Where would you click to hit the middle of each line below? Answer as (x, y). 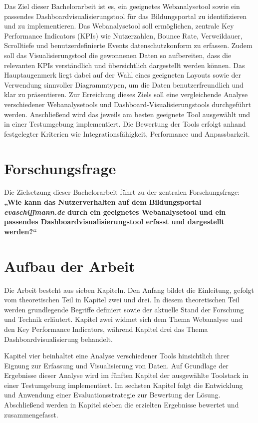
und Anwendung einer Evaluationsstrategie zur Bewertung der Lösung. (112, 395)
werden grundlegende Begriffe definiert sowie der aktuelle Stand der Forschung (124, 309)
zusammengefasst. (31, 414)
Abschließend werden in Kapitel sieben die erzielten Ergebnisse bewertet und (122, 405)
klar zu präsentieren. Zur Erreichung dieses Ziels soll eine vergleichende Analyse (126, 94)
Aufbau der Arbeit (70, 266)
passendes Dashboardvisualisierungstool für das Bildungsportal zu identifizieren (126, 16)
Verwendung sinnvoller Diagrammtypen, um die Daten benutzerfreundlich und (124, 84)
